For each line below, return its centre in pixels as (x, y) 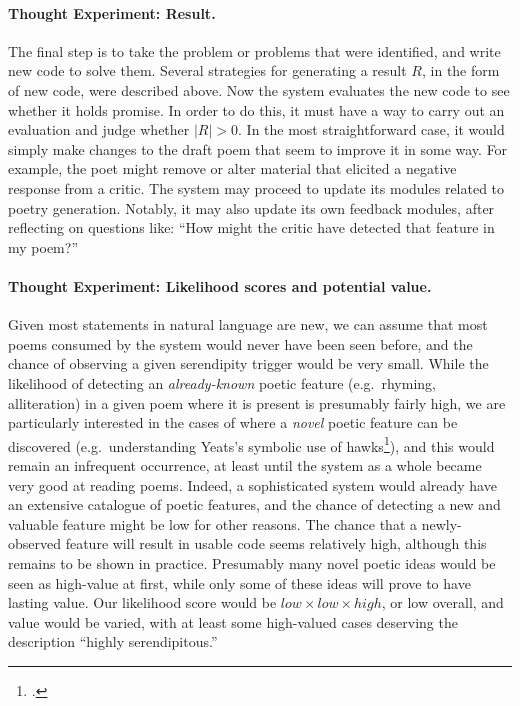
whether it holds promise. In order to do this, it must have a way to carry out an (256, 109)
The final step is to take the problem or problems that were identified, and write (254, 50)
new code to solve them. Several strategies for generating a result (207, 70)
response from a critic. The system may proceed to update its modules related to (256, 187)
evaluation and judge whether (99, 129)
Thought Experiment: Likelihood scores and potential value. (220, 285)
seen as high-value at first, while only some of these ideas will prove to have (239, 582)
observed (35, 543)
